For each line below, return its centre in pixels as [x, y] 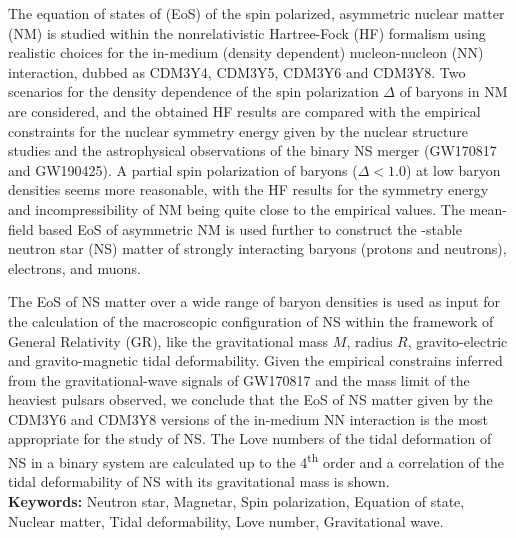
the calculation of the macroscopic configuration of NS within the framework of [251, 320]
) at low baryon [453, 169]
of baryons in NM [453, 91]
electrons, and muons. [74, 267]
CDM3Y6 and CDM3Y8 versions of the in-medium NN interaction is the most [248, 418]
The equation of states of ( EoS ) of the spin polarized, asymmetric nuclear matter [256, 13]
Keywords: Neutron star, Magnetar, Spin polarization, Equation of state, [236, 500]
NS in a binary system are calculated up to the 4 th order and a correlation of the [256, 460]
